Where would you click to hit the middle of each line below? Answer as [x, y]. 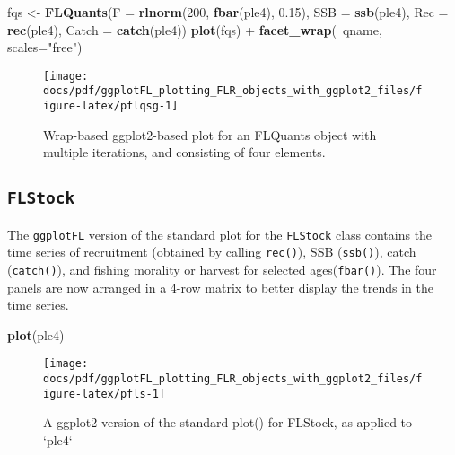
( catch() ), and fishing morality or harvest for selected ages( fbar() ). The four [222, 270]
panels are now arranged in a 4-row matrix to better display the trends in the [220, 287]
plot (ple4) [36, 334]
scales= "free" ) [45, 47]
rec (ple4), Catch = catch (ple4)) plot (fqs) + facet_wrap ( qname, [195, 29]
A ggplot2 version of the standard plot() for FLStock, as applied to [228, 422]
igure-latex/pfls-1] [105, 394]
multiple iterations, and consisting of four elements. [184, 152]
